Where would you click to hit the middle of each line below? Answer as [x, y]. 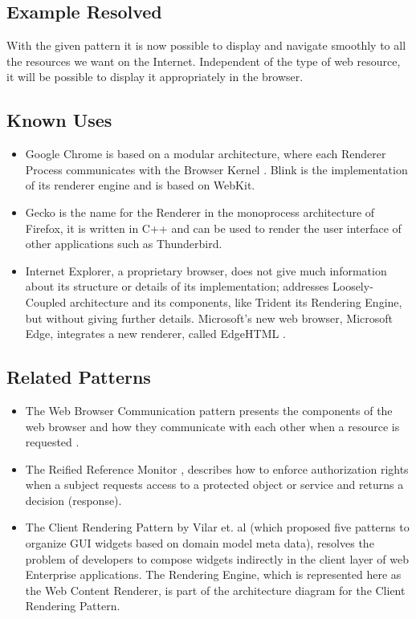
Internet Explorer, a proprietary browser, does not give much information [206, 270]
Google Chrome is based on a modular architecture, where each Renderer [206, 154]
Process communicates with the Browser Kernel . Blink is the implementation [216, 169]
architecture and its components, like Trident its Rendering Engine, [236, 301]
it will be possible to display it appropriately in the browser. [155, 77]
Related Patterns [79, 377]
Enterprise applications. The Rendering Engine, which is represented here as [213, 574]
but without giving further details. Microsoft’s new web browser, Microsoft [209, 318]
